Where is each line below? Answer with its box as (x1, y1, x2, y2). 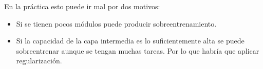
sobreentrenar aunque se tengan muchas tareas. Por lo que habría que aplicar (16, 45, 259, 56)
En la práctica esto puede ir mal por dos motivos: (4, 1, 160, 11)
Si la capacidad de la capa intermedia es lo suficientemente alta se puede (16, 35, 245, 46)
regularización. (16, 55, 62, 66)
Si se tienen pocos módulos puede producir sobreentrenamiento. (16, 18, 217, 29)
